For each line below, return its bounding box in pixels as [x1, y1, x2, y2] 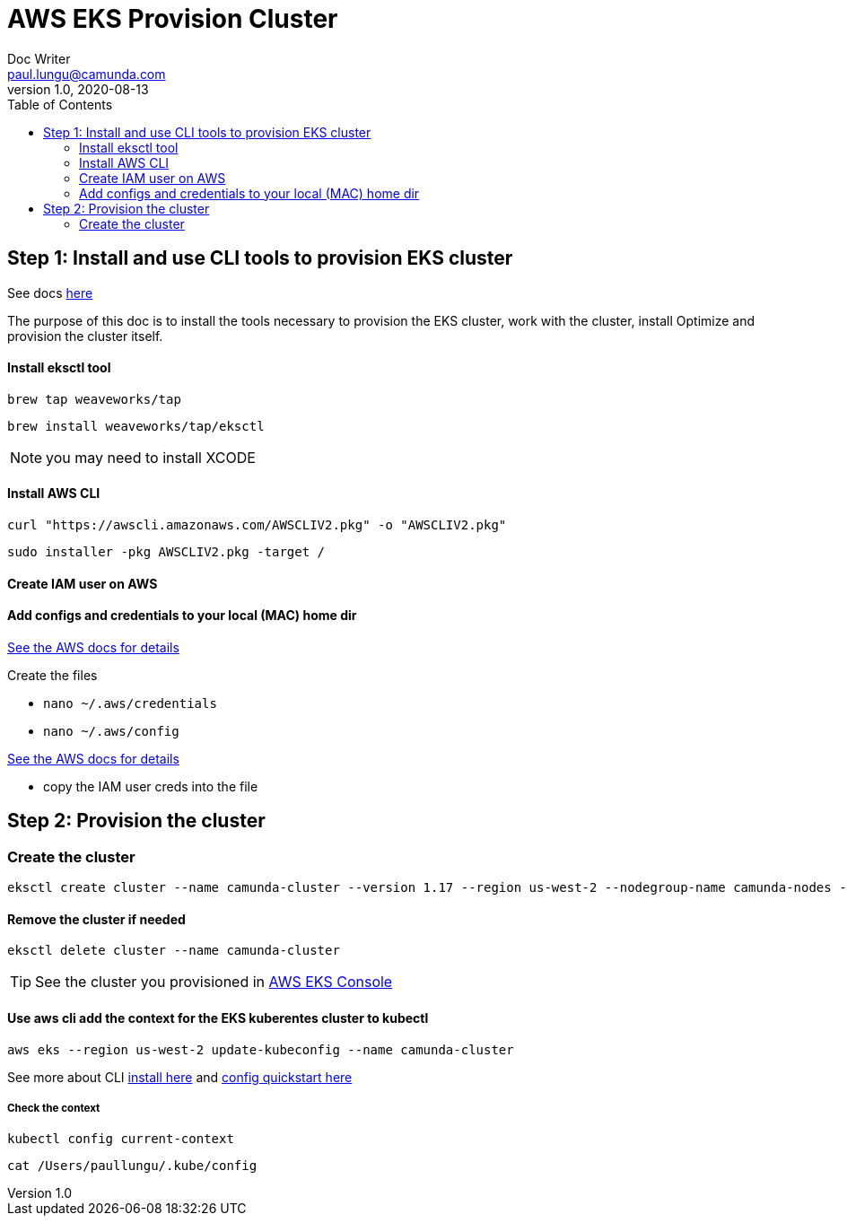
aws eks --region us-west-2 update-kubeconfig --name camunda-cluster [7, 1042, 514, 1057]
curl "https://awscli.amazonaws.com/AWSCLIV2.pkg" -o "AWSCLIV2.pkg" [7, 518, 507, 533]
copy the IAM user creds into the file [43, 778, 258, 794]
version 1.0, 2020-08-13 [7, 81, 149, 97]
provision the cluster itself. [7, 328, 163, 344]
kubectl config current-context [7, 1131, 234, 1147]
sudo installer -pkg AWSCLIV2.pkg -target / [7, 545, 326, 560]
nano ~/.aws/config [43, 723, 179, 738]
